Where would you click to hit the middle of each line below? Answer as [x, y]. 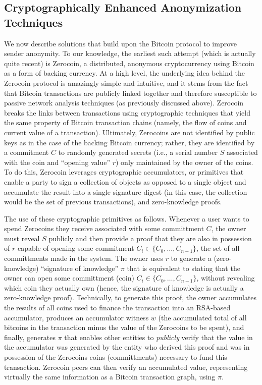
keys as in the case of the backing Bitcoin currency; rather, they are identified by [129, 142]
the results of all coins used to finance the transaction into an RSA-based [117, 308]
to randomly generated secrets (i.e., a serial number [138, 152]
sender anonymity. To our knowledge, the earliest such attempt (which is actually [130, 53]
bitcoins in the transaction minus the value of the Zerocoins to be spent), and [124, 327]
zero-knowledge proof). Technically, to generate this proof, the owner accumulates [130, 297]
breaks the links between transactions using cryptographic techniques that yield [127, 112]
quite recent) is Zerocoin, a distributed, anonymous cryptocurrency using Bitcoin [129, 63]
